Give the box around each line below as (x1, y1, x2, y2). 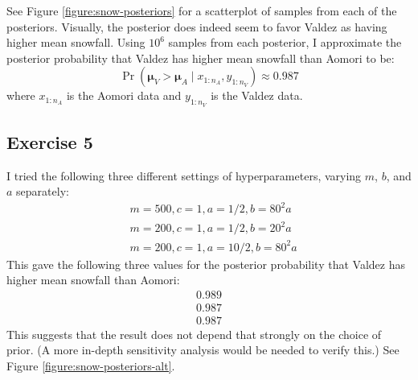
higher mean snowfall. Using (6, 34, 145, 51)
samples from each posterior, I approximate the (168, 34, 402, 51)
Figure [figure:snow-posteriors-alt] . (6, 357, 175, 374)
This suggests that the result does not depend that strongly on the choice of (6, 325, 382, 342)
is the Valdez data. (211, 87, 303, 104)
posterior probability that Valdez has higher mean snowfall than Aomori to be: (6, 49, 395, 66)
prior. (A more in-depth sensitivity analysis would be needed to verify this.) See (6, 341, 400, 358)
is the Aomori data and (66, 87, 182, 104)
